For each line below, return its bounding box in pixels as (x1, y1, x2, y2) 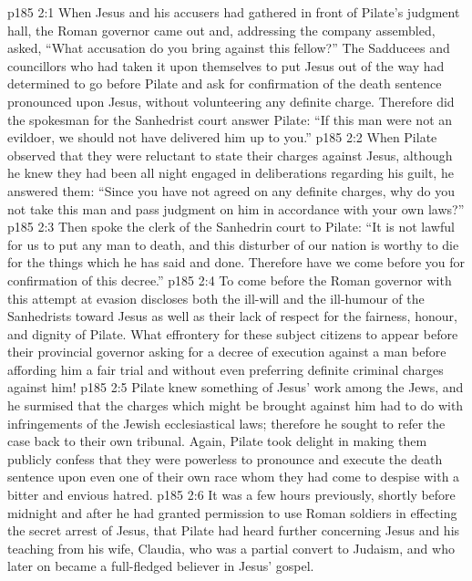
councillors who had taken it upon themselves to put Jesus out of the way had (7, 56, 445, 75)
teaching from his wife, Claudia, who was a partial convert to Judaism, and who (7, 538, 455, 557)
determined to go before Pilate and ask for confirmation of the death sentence (7, 74, 442, 93)
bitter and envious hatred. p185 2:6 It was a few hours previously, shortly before (7, 485, 456, 504)
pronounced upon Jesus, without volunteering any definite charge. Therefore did (7, 91, 455, 110)
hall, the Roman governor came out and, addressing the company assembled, (7, 20, 436, 39)
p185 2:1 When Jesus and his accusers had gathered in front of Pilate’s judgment (7, 3, 460, 21)
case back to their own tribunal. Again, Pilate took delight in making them (7, 431, 427, 451)
